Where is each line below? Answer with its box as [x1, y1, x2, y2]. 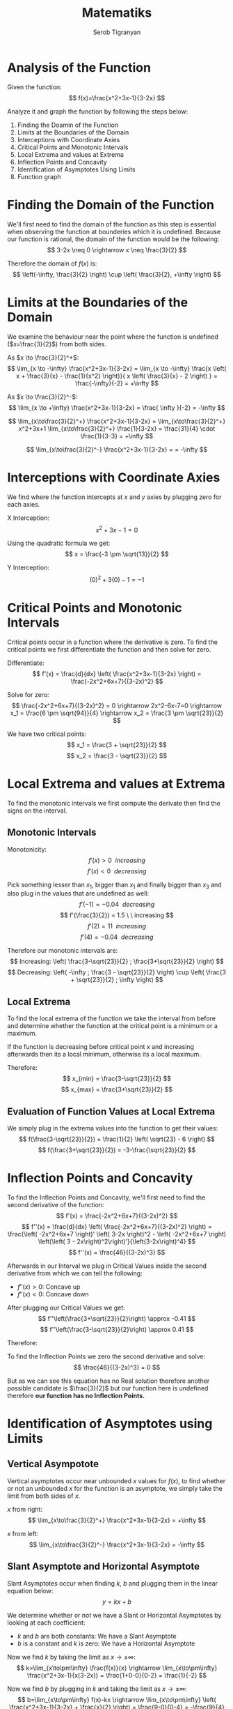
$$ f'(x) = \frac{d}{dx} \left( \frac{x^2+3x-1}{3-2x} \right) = [32, 669, 202, 677]
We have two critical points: [7, 730, 87, 738]
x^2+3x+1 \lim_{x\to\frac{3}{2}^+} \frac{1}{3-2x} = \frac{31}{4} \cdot [18, 424, 216, 433]
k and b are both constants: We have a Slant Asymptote [17, 1632, 177, 1640]
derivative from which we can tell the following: [7, 1269, 143, 1277]
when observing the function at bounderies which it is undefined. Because [7, 227, 221, 236]
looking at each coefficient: [7, 1618, 86, 1627]
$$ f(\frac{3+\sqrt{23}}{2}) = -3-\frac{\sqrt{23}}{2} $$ [38, 1145, 196, 1154]
